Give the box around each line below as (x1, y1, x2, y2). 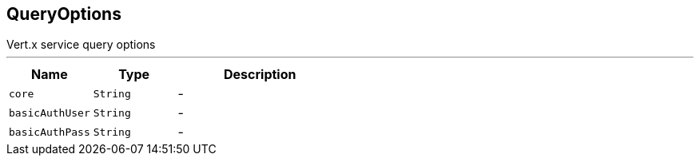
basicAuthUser (9, 106, 90, 119)
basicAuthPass (9, 125, 90, 138)
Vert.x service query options (6, 38, 156, 52)
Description (224, 66, 296, 83)
